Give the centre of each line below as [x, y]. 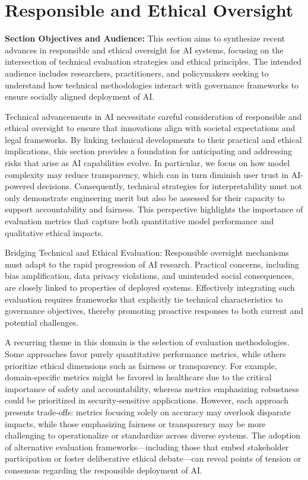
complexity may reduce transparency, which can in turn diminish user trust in [147, 174]
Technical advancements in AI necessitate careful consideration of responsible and [153, 116]
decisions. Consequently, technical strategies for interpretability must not [170, 186]
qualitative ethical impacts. [54, 232]
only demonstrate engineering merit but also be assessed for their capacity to [145, 197]
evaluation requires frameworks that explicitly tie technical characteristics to [144, 299]
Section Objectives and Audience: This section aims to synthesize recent [145, 38]
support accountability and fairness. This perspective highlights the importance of [154, 209]
